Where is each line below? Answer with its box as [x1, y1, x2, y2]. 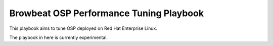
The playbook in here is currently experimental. [9, 34, 108, 40]
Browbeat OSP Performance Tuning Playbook [9, 8, 204, 19]
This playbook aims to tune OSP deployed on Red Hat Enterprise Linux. [9, 25, 158, 31]
